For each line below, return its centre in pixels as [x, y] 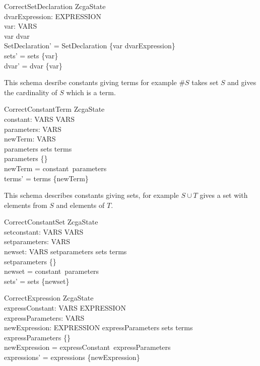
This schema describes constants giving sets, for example [91, 195]
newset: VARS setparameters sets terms [66, 251]
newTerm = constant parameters [55, 168]
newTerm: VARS [30, 139]
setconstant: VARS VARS [44, 231]
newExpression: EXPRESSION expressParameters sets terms [99, 327]
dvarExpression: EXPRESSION [53, 16]
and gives [242, 82]
